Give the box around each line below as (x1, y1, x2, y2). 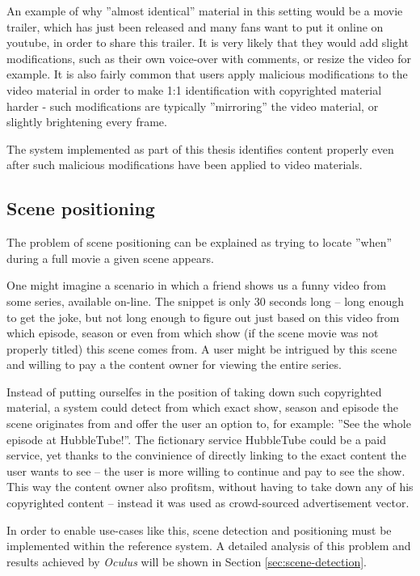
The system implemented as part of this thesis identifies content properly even (6, 140, 394, 157)
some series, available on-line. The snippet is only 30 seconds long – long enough (6, 292, 405, 309)
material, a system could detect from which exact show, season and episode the (6, 399, 399, 416)
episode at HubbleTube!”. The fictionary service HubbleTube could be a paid (6, 430, 387, 447)
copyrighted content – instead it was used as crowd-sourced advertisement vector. (6, 494, 409, 511)
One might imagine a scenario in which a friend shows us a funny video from (6, 277, 386, 294)
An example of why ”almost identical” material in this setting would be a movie (6, 2, 403, 19)
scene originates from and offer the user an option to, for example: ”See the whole (6, 415, 411, 432)
